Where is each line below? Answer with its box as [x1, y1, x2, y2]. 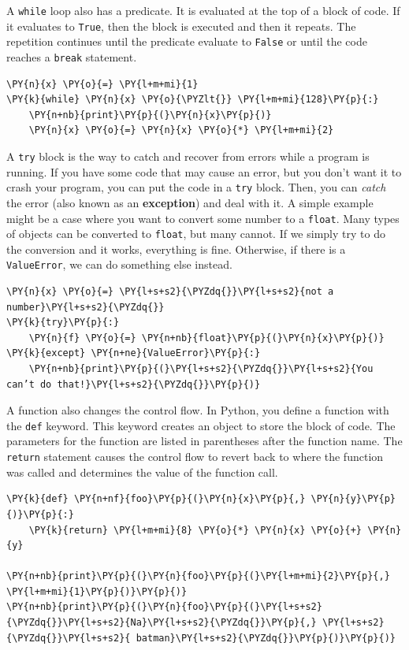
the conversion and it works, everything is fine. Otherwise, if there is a [6, 240, 346, 257]
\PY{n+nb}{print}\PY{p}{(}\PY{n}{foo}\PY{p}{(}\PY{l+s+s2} [6, 601, 322, 613]
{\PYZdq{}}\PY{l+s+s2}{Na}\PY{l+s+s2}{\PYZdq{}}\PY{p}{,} [6, 617, 317, 629]
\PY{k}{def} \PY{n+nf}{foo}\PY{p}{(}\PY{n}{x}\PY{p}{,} [6, 493, 306, 505]
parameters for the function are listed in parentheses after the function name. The [6, 433, 403, 449]
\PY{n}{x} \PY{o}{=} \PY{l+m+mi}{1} [6, 78, 199, 90]
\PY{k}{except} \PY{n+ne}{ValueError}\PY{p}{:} [6, 347, 261, 359]
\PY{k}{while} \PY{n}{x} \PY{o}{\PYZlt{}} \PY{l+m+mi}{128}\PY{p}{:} [6, 94, 379, 106]
